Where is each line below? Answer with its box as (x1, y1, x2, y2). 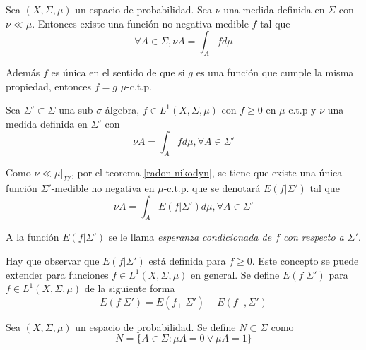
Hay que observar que (6, 253, 100, 267)
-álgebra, (102, 102, 140, 117)
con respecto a (283, 229, 344, 244)
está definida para (148, 253, 226, 267)
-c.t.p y (285, 102, 317, 117)
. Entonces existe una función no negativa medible (32, 16, 249, 30)
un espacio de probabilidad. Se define (75, 319, 236, 334)
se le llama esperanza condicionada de (108, 229, 272, 244)
